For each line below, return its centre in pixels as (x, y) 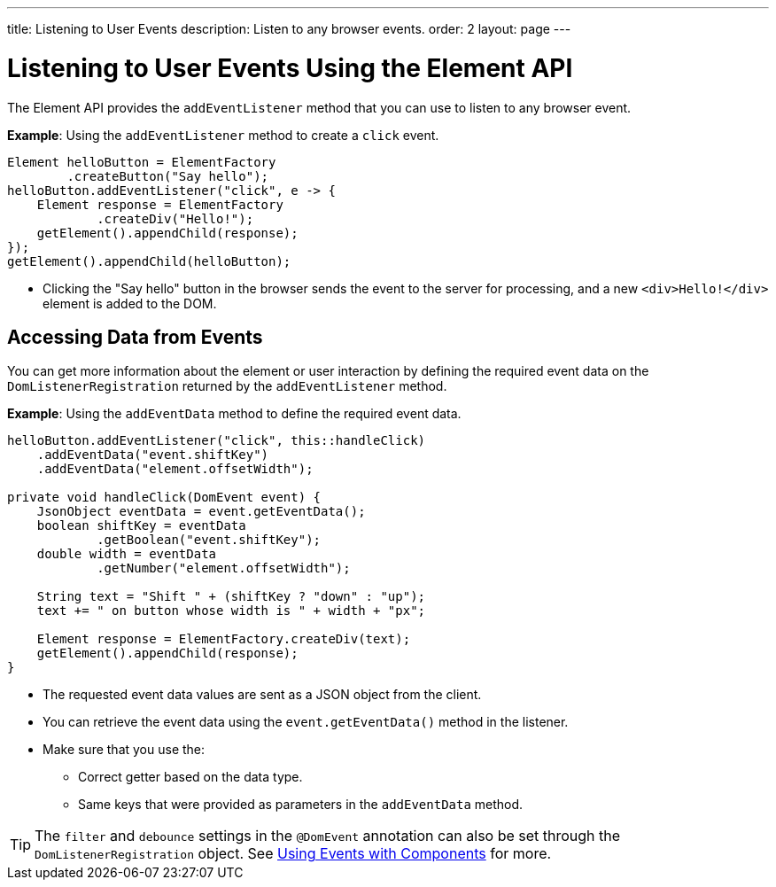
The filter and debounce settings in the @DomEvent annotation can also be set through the (328, 836)
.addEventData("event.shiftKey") (153, 455)
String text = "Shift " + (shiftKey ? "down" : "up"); (231, 597)
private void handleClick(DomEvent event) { (164, 498)
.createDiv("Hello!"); (175, 218)
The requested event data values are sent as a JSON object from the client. (262, 695)
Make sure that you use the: (124, 750)
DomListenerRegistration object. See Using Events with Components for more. (293, 854)
